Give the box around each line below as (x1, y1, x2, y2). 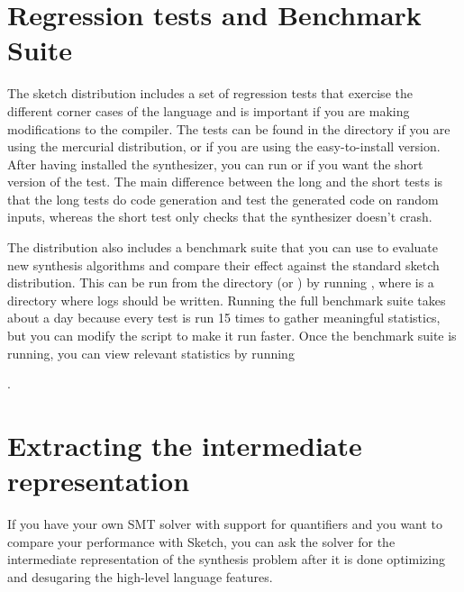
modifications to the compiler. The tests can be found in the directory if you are (7, 119, 450, 138)
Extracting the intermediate (7, 427, 362, 463)
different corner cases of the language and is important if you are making (7, 101, 410, 120)
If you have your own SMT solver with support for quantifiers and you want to (7, 515, 443, 533)
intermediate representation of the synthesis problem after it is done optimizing (7, 550, 445, 569)
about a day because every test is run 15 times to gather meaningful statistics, (7, 308, 441, 327)
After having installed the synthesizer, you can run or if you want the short (7, 154, 423, 173)
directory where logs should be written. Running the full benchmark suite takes (7, 290, 446, 309)
